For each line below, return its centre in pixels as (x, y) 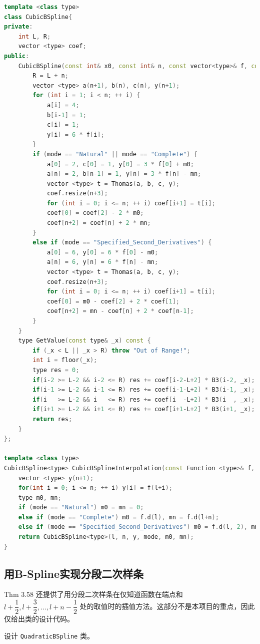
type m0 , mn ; (40, 498)
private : (18, 27)
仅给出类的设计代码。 (39, 619)
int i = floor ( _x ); (65, 360)
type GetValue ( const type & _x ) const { (84, 341)
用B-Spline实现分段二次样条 (74, 573)
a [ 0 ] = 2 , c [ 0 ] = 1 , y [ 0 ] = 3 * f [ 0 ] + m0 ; (120, 164)
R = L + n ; (50, 76)
